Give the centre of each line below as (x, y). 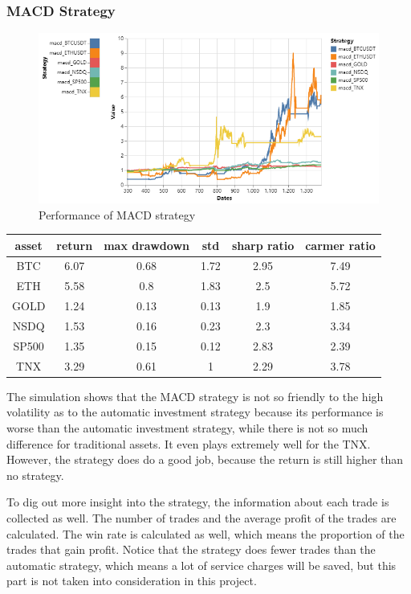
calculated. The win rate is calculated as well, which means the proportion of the (205, 533)
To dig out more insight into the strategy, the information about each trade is (198, 502)
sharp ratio (263, 245)
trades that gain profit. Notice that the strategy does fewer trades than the (191, 549)
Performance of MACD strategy (117, 214)
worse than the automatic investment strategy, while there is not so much (187, 427)
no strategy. (35, 475)
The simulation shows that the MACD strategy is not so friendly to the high (195, 396)
